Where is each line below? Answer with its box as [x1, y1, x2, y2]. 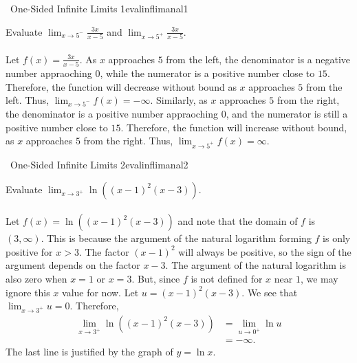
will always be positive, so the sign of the [178, 244, 351, 258]
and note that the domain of [177, 214, 298, 228]
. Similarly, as [150, 93, 208, 107]
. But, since [131, 271, 180, 285]
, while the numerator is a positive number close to [100, 66, 315, 80]
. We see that [241, 285, 298, 299]
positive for [6, 244, 53, 258]
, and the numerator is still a [226, 107, 348, 121]
